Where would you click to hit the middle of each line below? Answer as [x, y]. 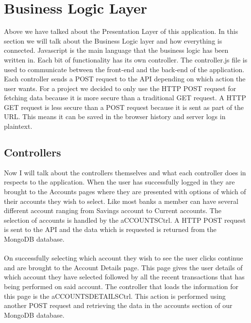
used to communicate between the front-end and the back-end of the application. [124, 69]
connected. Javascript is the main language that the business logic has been [116, 50]
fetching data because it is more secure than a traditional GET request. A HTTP [125, 98]
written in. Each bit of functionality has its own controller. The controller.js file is [126, 59]
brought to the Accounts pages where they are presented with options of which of [125, 192]
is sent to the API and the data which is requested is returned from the [110, 229]
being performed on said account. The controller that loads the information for [121, 286]
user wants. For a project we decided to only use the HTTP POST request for [120, 88]
